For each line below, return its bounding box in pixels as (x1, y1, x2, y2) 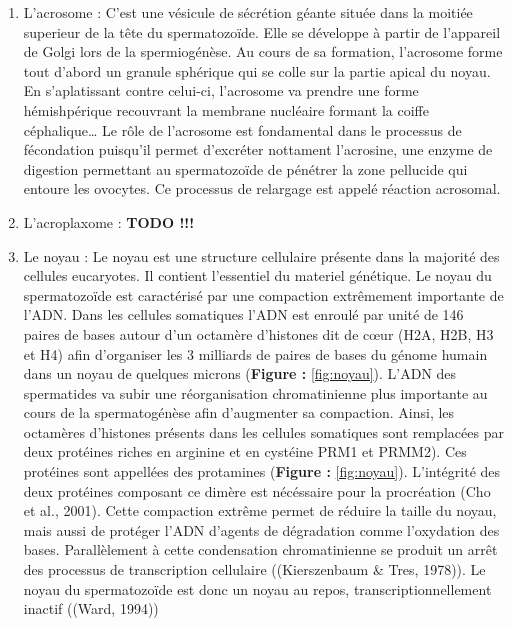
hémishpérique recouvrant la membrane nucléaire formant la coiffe (23, 99, 429, 120)
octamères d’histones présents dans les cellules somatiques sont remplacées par (23, 421, 504, 442)
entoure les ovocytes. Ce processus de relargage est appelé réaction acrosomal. (23, 178, 501, 199)
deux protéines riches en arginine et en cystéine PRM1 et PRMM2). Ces (23, 441, 467, 462)
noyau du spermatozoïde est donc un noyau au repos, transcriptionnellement (23, 578, 492, 599)
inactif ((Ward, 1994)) (23, 598, 159, 619)
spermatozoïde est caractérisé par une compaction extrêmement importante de (23, 284, 504, 305)
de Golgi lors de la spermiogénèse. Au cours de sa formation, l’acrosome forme (23, 41, 503, 62)
